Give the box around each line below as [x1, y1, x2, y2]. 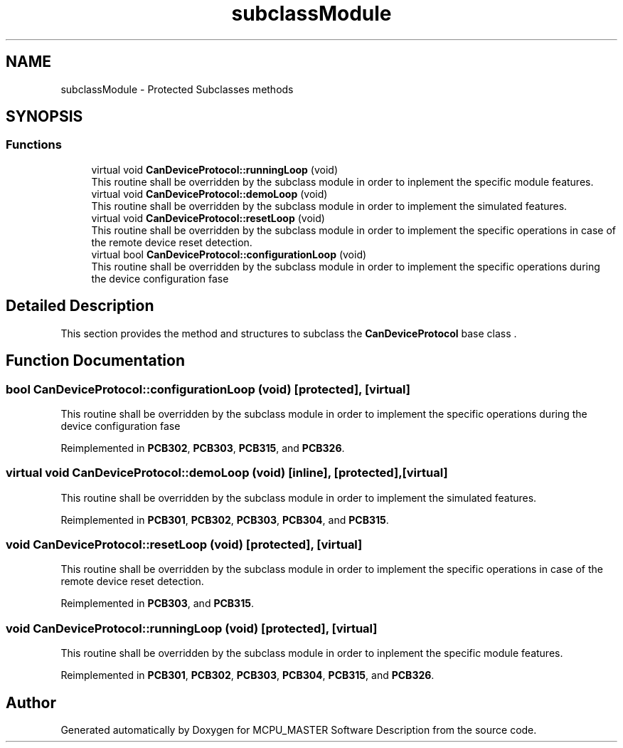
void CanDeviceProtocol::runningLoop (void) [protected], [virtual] [6, 621, 378, 636]
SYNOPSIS [6, 107, 83, 126]
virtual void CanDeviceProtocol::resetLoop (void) [91, 211, 325, 224]
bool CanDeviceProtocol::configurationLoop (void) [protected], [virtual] [6, 381, 410, 396]
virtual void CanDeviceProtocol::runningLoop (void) [91, 163, 339, 176]
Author [6, 693, 56, 712]
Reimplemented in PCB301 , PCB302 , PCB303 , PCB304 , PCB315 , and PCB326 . [60, 669, 435, 682]
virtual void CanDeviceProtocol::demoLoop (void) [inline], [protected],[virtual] [6, 465, 448, 480]
